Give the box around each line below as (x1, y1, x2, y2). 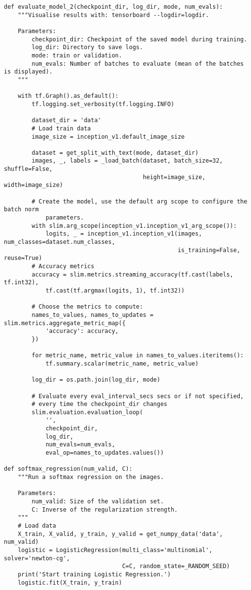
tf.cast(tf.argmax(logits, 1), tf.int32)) (45, 287, 185, 294)
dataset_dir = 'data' (32, 117, 101, 124)
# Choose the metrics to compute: (32, 303, 143, 311)
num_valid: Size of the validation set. (32, 498, 164, 505)
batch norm (4, 206, 39, 213)
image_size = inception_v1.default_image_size (32, 133, 185, 140)
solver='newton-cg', (4, 554, 70, 562)
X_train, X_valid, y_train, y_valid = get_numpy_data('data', (17, 530, 223, 537)
